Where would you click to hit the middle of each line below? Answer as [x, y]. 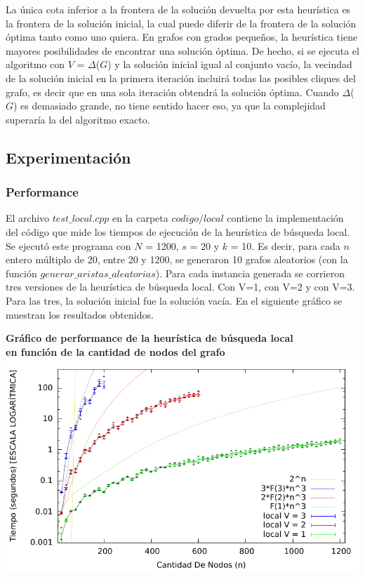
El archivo [28, 218]
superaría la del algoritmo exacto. [78, 119]
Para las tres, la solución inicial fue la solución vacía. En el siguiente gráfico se [174, 300]
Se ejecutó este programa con [68, 245]
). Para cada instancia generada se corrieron [250, 273]
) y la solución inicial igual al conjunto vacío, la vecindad [230, 64]
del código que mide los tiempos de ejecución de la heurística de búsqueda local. [178, 231]
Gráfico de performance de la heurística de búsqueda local [150, 338]
